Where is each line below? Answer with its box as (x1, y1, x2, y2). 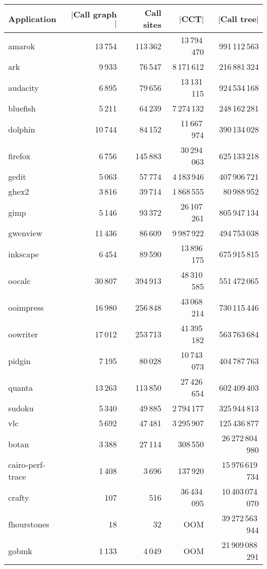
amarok (8, 40, 35, 52)
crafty (8, 491, 29, 503)
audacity (8, 81, 39, 93)
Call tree (220, 12, 257, 25)
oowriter (8, 328, 38, 340)
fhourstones (8, 518, 49, 530)
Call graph (73, 8, 117, 20)
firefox (8, 149, 31, 162)
